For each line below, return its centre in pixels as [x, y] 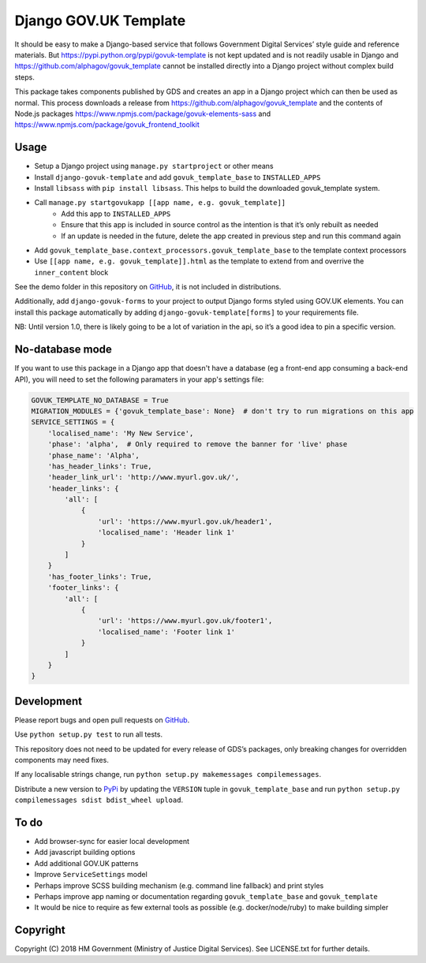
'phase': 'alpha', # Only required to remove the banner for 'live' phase [198, 444]
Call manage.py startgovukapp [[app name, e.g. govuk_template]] [160, 203]
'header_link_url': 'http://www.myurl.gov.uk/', [144, 478]
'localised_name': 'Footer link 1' [166, 632]
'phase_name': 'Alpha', [93, 455]
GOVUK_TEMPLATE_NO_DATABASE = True [100, 400]
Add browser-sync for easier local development [112, 842]
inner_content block [71, 272]
